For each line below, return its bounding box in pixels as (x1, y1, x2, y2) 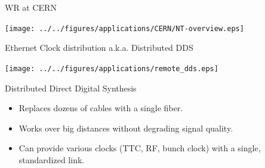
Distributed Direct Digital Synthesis (5, 81, 137, 94)
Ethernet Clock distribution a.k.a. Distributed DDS (5, 41, 193, 54)
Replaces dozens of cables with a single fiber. (19, 102, 183, 114)
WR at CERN (5, 1, 57, 13)
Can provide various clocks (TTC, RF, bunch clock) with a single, (19, 142, 261, 154)
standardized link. (19, 153, 85, 166)
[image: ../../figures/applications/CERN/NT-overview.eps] (5, 24, 244, 33)
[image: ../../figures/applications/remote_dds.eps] (5, 64, 218, 73)
